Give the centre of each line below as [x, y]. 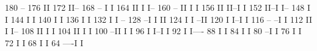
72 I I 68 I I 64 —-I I [44, 42]
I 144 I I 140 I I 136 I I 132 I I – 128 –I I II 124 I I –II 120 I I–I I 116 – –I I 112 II [159, 19]
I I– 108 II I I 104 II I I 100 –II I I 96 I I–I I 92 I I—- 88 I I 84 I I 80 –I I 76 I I [153, 31]
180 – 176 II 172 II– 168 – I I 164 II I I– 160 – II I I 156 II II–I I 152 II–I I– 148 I [158, 7]
